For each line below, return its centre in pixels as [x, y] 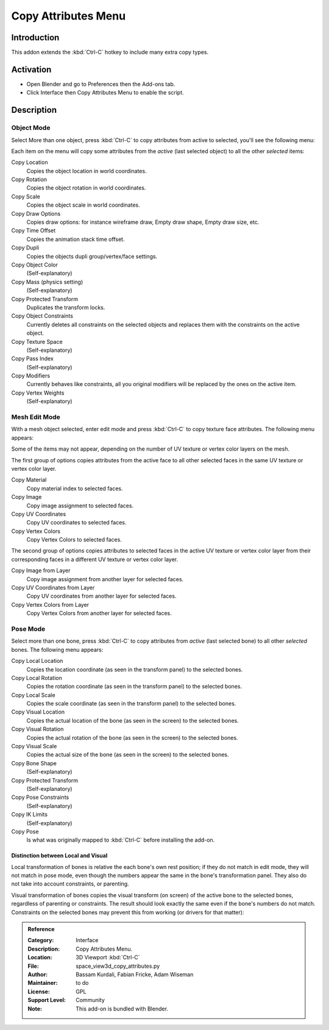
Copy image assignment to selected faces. [80, 506]
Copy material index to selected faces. [75, 488]
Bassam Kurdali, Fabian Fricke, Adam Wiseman [135, 975]
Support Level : [47, 1000]
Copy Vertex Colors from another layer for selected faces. [99, 613]
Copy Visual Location [38, 712]
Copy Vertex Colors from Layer [50, 604]
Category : [41, 940]
